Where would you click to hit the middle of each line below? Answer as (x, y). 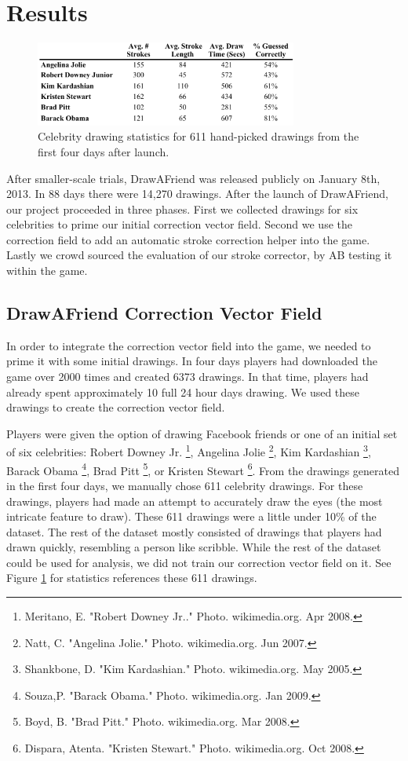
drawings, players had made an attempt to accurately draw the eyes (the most (195, 501)
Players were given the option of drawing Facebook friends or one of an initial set (202, 433)
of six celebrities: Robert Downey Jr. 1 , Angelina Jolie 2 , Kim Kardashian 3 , (189, 451)
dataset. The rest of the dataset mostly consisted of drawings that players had (194, 531)
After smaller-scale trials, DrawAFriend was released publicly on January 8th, (193, 178)
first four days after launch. (104, 151)
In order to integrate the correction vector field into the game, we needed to (189, 345)
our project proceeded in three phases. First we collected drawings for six (182, 209)
